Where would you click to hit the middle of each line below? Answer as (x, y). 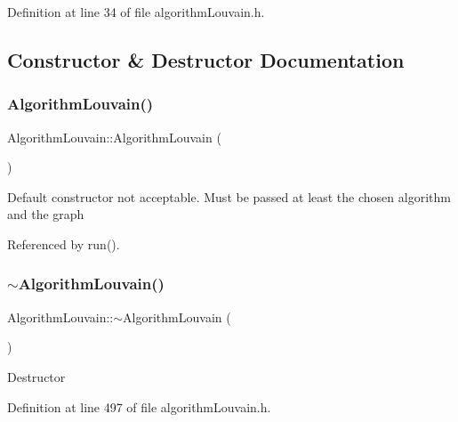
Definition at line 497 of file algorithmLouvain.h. (139, 406)
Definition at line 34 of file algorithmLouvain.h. (136, 12)
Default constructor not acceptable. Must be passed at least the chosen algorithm (229, 196)
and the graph (46, 214)
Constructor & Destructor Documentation (206, 59)
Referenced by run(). (64, 243)
